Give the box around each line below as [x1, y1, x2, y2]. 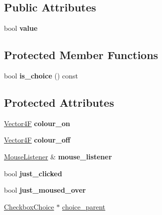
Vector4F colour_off [4, 135, 71, 145]
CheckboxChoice [4, 201, 54, 212]
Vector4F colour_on [4, 118, 70, 128]
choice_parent [62, 201, 105, 212]
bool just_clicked [4, 168, 62, 178]
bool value [4, 23, 38, 33]
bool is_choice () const [4, 71, 79, 80]
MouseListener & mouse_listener [4, 151, 112, 161]
